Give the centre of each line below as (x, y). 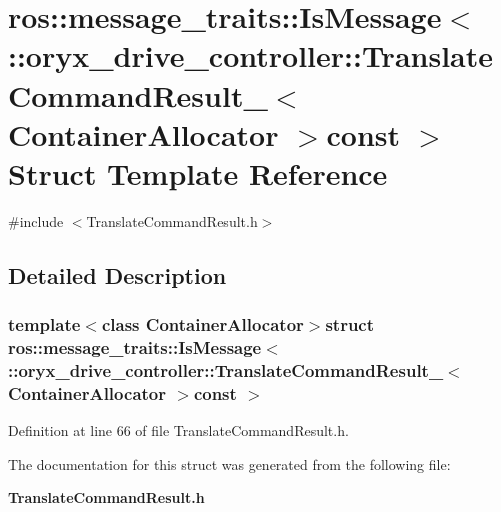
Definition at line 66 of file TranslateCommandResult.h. (178, 430)
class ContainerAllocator (202, 324)
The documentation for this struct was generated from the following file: (229, 463)
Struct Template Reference (198, 172)
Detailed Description (117, 274)
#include (36, 220)
